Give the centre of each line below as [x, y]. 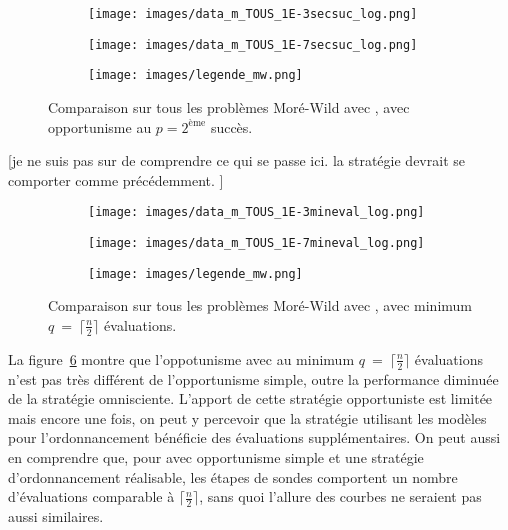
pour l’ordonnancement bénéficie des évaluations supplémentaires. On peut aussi [254, 437]
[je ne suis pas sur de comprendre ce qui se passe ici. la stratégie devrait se [236, 160]
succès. [231, 126]
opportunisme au [100, 126]
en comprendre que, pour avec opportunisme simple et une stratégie [216, 456]
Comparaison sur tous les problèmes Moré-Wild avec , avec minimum [260, 305]
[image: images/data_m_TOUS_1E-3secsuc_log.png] [253, 14]
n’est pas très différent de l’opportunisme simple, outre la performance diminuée [253, 378]
